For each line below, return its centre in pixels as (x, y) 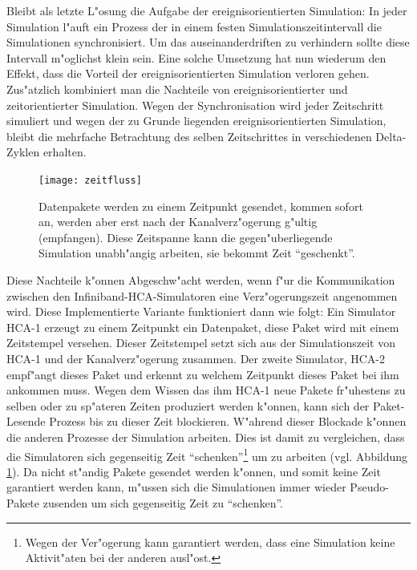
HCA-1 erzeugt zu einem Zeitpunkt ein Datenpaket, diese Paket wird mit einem (203, 327)
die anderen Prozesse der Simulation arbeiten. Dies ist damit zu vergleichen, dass (206, 437)
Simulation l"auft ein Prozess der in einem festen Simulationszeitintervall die (194, 26)
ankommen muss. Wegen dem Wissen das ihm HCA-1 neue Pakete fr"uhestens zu (206, 390)
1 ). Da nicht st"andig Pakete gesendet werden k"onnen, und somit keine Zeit (194, 471)
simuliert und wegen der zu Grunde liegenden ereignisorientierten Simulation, (196, 121)
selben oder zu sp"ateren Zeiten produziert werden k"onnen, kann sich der (188, 405)
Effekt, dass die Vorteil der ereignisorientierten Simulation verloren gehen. (188, 73)
